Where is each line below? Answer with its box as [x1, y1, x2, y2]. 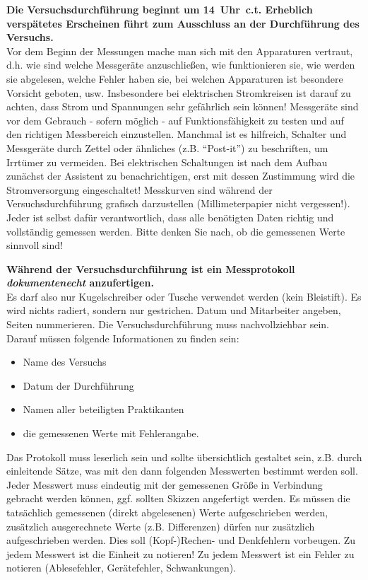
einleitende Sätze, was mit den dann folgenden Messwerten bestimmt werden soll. [6, 463, 358, 478]
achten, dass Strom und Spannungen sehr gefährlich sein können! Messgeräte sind [6, 99, 359, 114]
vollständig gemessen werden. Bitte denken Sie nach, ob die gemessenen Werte [6, 224, 345, 238]
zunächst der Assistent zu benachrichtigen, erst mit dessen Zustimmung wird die [6, 168, 355, 183]
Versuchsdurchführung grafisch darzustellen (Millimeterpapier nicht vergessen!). [6, 196, 350, 211]
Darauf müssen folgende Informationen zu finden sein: [6, 330, 239, 345]
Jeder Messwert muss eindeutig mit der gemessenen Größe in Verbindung [6, 477, 323, 492]
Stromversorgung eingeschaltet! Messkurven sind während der [6, 182, 273, 197]
